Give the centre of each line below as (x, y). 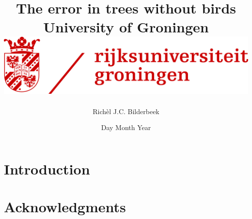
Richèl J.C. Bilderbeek (126, 111)
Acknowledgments (65, 207)
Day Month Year (126, 127)
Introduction (47, 168)
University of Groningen (126, 27)
